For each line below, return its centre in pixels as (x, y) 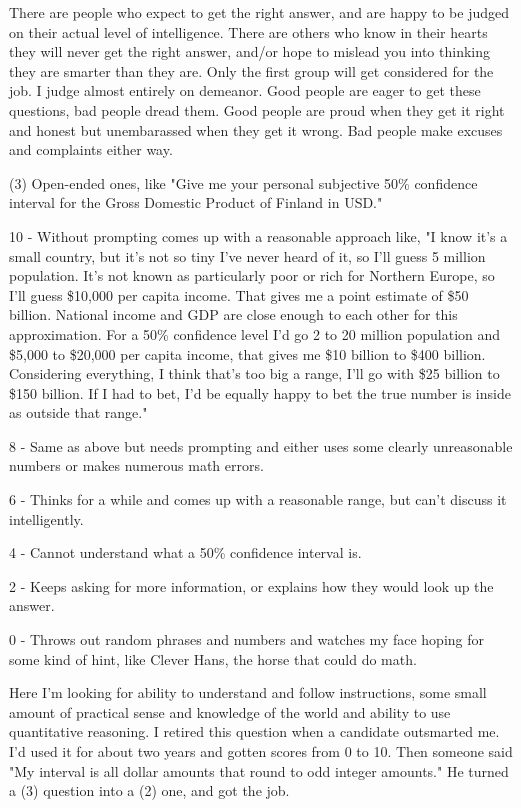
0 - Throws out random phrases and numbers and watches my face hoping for (247, 639)
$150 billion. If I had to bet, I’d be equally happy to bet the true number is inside (260, 392)
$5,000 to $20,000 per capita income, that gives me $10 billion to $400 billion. (247, 353)
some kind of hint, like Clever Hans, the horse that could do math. (213, 658)
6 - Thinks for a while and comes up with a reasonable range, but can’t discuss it (258, 499)
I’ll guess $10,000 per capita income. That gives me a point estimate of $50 (239, 294)
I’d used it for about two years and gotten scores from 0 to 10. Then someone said (261, 751)
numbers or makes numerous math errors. (136, 465)
